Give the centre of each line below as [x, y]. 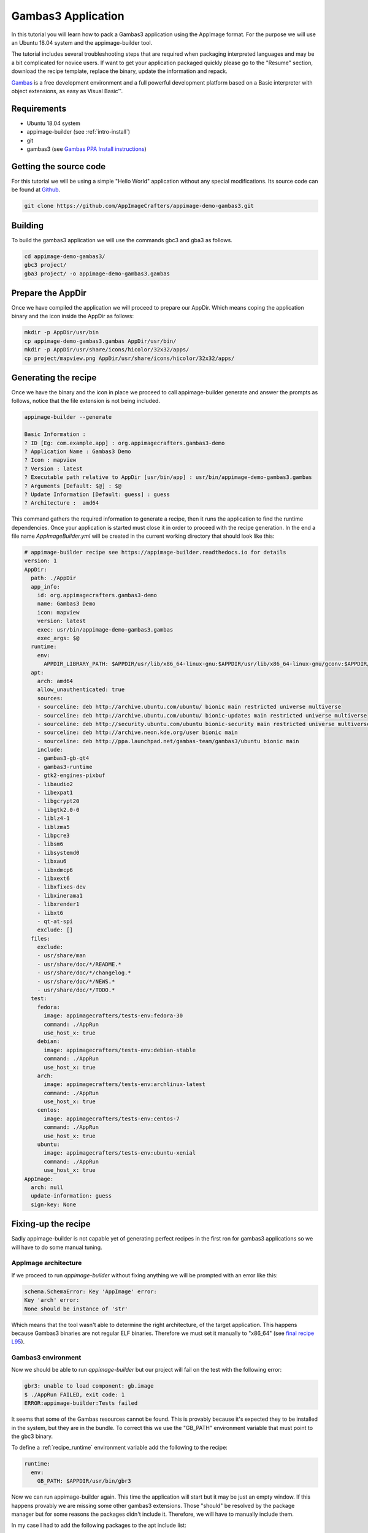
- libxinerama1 [60, 896]
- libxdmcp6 [55, 870]
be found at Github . [36, 189]
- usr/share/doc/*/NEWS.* [76, 981]
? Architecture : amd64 [62, 503]
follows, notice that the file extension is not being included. [86, 401]
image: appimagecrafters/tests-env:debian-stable [120, 1050]
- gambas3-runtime [65, 767]
